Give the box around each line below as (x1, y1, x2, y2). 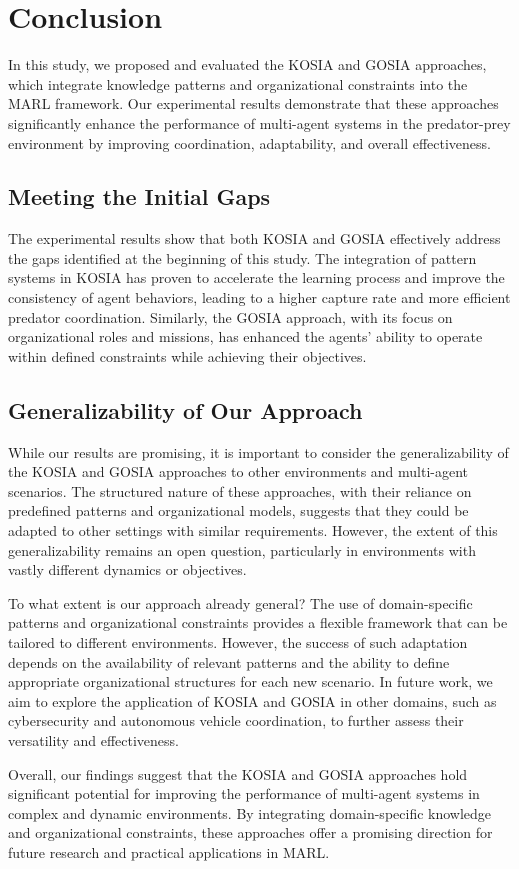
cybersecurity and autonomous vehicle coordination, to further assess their (8, 710, 464, 731)
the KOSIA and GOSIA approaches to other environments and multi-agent (8, 461, 469, 482)
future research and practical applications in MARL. (8, 841, 330, 862)
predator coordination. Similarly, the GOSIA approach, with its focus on (8, 306, 453, 327)
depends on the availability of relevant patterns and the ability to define (8, 651, 450, 672)
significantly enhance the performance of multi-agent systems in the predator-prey (8, 112, 511, 133)
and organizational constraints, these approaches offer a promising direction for (8, 822, 493, 843)
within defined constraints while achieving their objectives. (8, 345, 367, 366)
